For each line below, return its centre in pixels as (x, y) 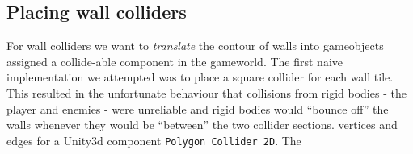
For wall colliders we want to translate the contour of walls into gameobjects (195, 46)
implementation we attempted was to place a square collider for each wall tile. (200, 77)
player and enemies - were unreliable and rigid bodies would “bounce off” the (198, 108)
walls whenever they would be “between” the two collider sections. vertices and (202, 125)
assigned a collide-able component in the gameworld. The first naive (175, 61)
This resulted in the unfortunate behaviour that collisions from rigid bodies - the (206, 92)
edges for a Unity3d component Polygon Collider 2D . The (154, 140)
